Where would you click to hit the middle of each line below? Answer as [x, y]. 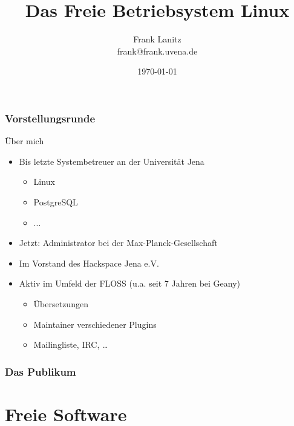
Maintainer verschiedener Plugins [95, 324]
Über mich [24, 141]
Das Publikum [41, 371]
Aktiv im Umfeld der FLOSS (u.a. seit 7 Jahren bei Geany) [130, 283]
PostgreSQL [56, 201]
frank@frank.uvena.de [157, 51]
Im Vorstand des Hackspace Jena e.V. [89, 263]
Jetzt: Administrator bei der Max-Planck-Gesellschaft [118, 243]
